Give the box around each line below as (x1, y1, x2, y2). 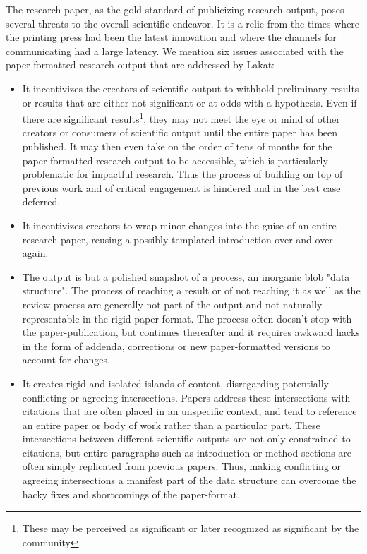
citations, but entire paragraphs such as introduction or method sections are (22, 445, 352, 459)
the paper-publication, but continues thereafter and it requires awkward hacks (22, 325, 360, 339)
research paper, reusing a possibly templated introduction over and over (22, 231, 333, 246)
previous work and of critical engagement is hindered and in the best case (22, 180, 341, 195)
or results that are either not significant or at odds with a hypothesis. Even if (22, 95, 357, 109)
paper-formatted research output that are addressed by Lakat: (6, 57, 275, 72)
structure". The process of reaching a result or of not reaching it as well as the (22, 283, 361, 298)
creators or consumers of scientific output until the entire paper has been (22, 125, 338, 140)
